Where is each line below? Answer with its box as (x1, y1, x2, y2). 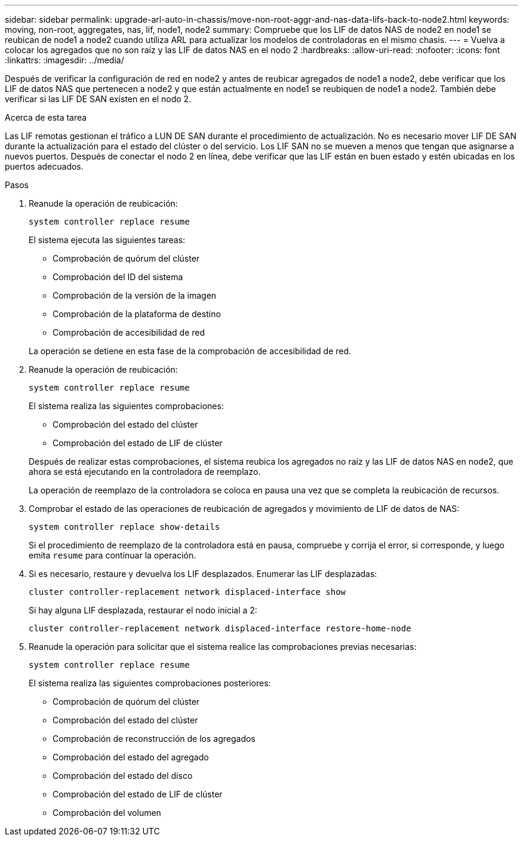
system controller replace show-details (29, 522, 220, 532)
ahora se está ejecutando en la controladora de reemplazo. (29, 466, 261, 477)
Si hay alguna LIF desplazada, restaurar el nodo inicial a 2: (29, 605, 257, 615)
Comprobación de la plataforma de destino (53, 309, 221, 319)
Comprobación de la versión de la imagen (53, 290, 217, 300)
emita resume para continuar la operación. (29, 550, 196, 560)
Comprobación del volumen (53, 808, 161, 818)
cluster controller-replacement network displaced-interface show (29, 587, 346, 597)
